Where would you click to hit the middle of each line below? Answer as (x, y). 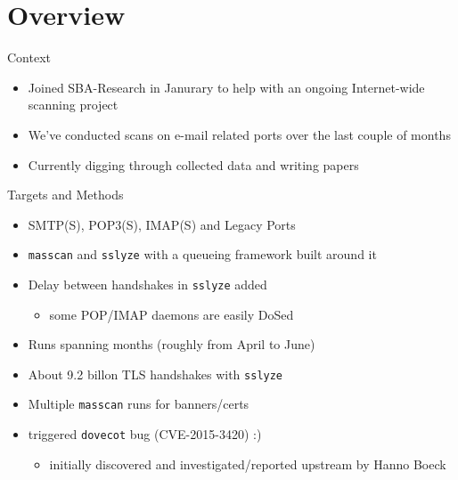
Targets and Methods (65, 195)
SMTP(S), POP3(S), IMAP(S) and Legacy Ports (162, 224)
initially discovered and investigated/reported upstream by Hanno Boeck (248, 464)
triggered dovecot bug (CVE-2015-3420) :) (145, 434)
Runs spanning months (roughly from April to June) (172, 344)
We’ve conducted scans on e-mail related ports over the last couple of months (239, 134)
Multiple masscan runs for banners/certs (139, 404)
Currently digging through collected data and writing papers (193, 164)
